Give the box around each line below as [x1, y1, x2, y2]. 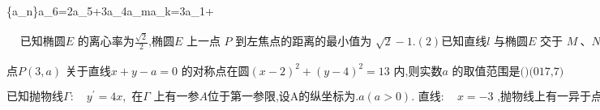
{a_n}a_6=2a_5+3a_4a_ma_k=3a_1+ [6, 2, 214, 19]
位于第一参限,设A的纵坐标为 [207, 91, 356, 103]
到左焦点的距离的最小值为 [235, 36, 372, 49]
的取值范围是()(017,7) [452, 66, 564, 78]
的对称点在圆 [181, 66, 250, 78]
